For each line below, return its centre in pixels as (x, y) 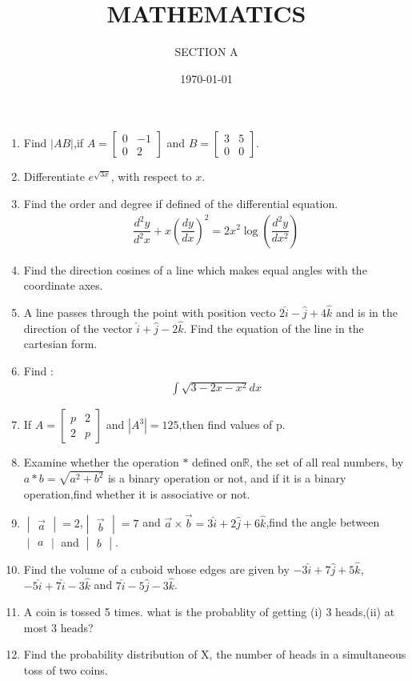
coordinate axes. (63, 285)
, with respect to (151, 176)
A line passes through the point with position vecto (150, 312)
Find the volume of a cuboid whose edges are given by (156, 569)
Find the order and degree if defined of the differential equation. (181, 203)
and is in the (366, 312)
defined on (218, 462)
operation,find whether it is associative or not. (137, 493)
